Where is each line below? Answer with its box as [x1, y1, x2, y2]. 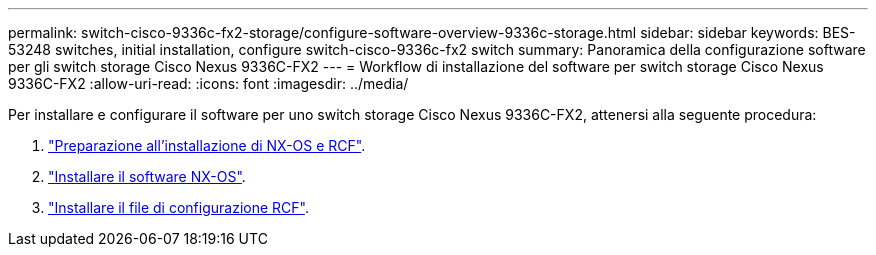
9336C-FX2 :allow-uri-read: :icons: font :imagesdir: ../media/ [8, 75, 409, 92]
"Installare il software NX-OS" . [48, 168, 246, 185]
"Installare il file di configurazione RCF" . [48, 199, 309, 216]
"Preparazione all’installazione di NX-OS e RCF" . [48, 137, 366, 154]
